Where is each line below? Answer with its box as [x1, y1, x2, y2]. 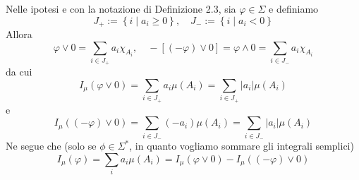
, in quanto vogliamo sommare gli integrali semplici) [129, 138, 354, 153]
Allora [6, 27, 32, 42]
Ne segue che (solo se [6, 138, 97, 153]
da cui [6, 64, 32, 79]
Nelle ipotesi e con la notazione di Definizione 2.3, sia [6, 1, 236, 16]
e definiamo [269, 1, 319, 16]
